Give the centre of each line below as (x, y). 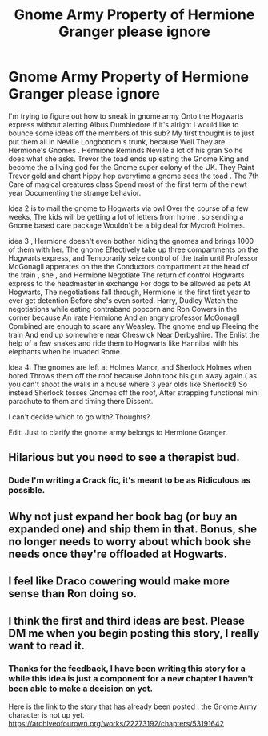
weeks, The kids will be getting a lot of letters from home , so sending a (126, 216)
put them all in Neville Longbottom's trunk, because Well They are (117, 141)
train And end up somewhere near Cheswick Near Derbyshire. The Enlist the (134, 334)
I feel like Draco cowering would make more (119, 582)
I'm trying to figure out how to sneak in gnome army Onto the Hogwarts (126, 116)
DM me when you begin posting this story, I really (134, 634)
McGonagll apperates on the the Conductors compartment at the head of (129, 266)
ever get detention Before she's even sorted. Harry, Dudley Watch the (123, 300)
